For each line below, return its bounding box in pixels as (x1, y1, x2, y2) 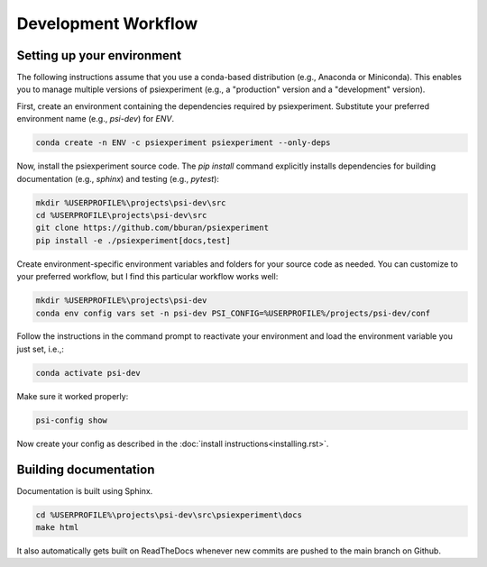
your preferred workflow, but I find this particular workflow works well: (16, 271, 279, 282)
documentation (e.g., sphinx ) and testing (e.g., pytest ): (16, 173, 220, 184)
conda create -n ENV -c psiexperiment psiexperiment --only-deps (35, 138, 331, 148)
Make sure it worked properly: (16, 390, 129, 401)
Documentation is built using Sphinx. (16, 485, 153, 496)
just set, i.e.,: (16, 343, 65, 354)
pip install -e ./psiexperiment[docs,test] (35, 235, 232, 245)
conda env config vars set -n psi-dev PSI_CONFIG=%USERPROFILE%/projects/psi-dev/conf (35, 307, 431, 318)
